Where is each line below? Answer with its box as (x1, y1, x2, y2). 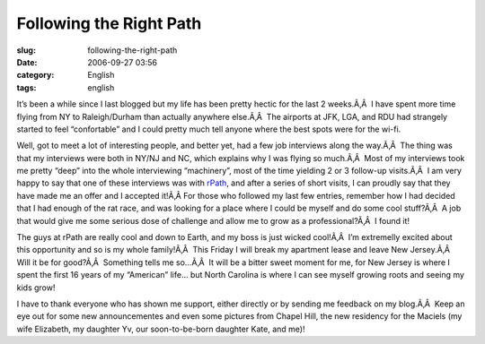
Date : (16, 56, 38, 67)
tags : (16, 82, 37, 93)
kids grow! (16, 282, 56, 293)
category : (16, 70, 55, 81)
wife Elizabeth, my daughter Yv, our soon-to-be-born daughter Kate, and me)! (16, 323, 305, 334)
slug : (16, 45, 36, 56)
